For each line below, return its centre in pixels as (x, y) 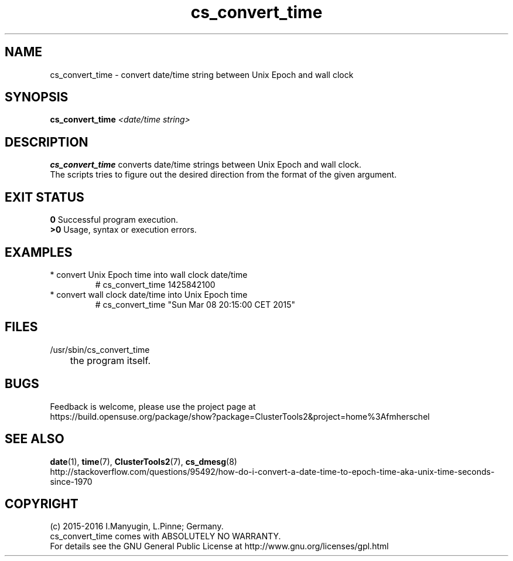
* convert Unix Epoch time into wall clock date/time (149, 274)
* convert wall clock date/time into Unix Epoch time (149, 294)
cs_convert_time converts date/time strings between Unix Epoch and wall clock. (206, 165)
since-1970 (71, 481)
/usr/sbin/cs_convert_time (100, 349)
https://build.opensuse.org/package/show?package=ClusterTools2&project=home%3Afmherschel (240, 416)
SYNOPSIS (37, 97)
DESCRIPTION (47, 142)
